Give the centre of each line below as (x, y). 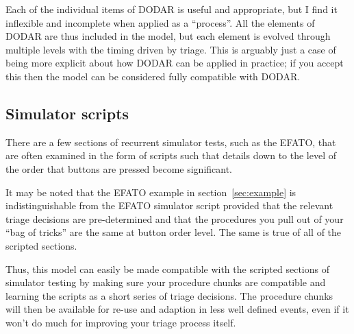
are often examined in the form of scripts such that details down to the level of (171, 155)
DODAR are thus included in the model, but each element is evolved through (168, 36)
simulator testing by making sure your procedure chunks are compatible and (166, 282)
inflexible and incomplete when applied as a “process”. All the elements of (160, 22)
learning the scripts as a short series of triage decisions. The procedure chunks (169, 295)
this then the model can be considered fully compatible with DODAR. (153, 76)
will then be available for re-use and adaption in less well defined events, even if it (177, 309)
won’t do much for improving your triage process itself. (121, 322)
